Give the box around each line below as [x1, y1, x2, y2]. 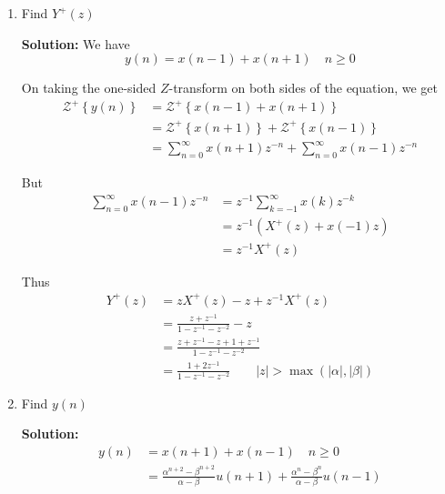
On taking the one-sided [21, 78, 157, 97]
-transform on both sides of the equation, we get [168, 78, 438, 97]
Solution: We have [21, 34, 130, 53]
